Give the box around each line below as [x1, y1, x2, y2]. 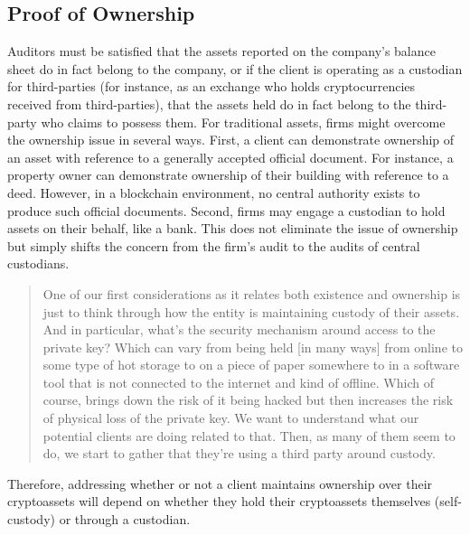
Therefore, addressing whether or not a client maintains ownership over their [7, 474, 433, 493]
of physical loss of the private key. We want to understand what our [42, 408, 419, 427]
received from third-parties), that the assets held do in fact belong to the [7, 94, 411, 113]
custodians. [7, 254, 70, 273]
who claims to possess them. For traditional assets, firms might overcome [41, 112, 446, 131]
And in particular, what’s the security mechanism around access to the [42, 320, 436, 339]
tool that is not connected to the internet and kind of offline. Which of [42, 372, 434, 391]
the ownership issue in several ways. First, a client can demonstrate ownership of [7, 130, 455, 149]
